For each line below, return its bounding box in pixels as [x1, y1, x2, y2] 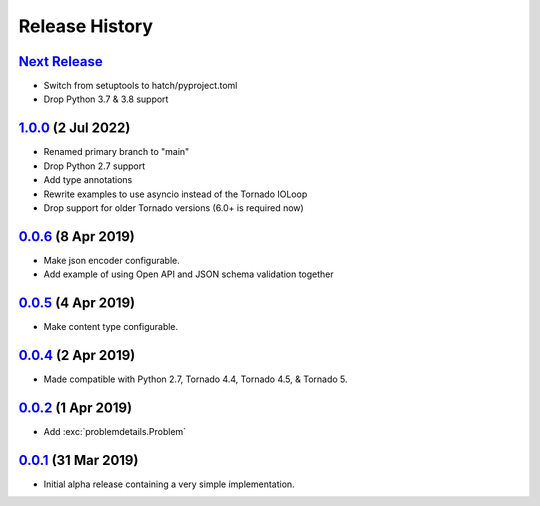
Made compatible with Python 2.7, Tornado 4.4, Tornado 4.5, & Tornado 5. [43, 373, 349, 385]
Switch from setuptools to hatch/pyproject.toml [43, 80, 238, 92]
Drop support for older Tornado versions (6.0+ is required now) [43, 201, 304, 214]
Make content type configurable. [43, 321, 179, 333]
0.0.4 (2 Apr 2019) [18, 346, 136, 364]
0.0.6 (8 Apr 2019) [18, 228, 135, 245]
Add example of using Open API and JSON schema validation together [43, 268, 334, 280]
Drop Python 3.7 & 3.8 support [43, 93, 169, 105]
